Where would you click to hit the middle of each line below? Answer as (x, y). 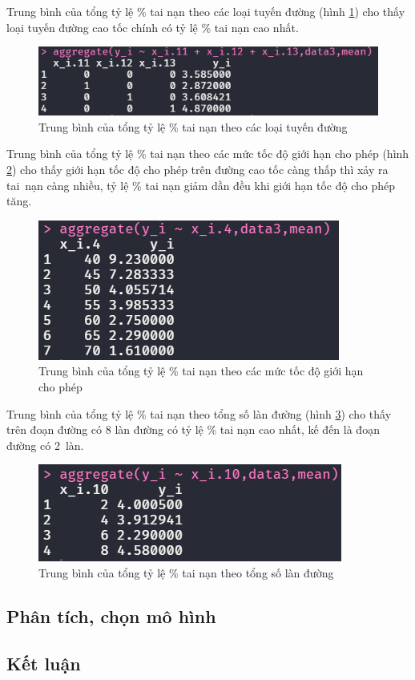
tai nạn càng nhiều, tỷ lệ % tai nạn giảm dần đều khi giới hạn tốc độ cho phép (201, 185)
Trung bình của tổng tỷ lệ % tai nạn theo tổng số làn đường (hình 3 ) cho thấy (199, 413)
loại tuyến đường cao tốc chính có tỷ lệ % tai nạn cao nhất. (153, 27)
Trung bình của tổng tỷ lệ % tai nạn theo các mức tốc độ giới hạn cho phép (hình (208, 154)
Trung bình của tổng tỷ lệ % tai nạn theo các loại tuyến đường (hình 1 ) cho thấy (206, 11)
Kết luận (44, 663)
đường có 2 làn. (45, 445)
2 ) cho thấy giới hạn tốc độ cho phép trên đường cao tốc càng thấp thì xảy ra (197, 169)
